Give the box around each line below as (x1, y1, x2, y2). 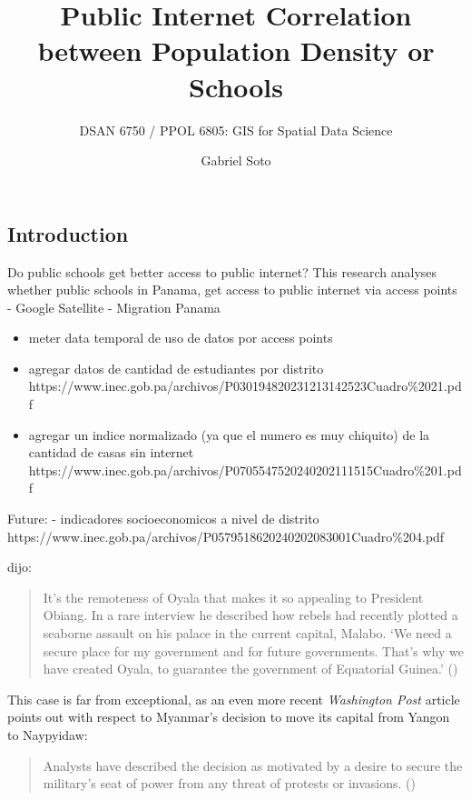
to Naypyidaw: (7, 725, 88, 744)
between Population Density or (37, 32, 435, 69)
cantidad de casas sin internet (28, 443, 194, 462)
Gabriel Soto (201, 151, 271, 170)
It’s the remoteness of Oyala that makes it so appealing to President (43, 587, 424, 606)
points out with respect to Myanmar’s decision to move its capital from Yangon (7, 707, 450, 726)
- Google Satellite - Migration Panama (7, 297, 221, 316)
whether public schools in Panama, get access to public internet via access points (7, 280, 457, 299)
